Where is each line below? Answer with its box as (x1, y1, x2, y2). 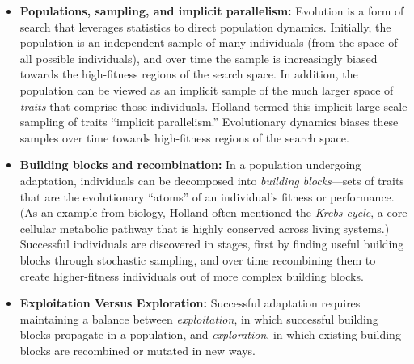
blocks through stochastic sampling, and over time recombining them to (19, 251, 376, 268)
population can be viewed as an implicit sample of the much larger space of (19, 81, 394, 98)
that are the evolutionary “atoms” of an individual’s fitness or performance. (19, 188, 395, 205)
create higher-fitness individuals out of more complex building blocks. (19, 267, 364, 284)
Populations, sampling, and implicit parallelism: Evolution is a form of (19, 2, 404, 19)
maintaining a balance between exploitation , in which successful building (19, 310, 378, 327)
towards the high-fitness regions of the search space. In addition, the (19, 66, 358, 83)
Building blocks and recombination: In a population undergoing (19, 156, 361, 173)
